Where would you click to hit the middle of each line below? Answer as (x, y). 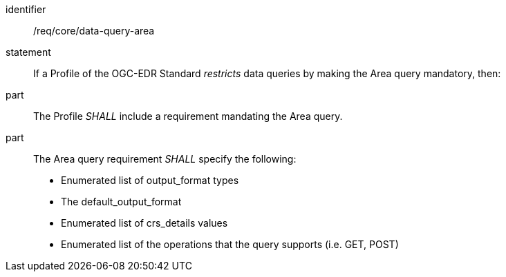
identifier (26, 9)
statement (28, 52)
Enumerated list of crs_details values (144, 223)
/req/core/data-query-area (94, 31)
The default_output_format (121, 202)
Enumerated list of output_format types (150, 180)
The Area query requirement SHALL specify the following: (165, 159)
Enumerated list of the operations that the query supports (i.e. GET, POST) (230, 244)
